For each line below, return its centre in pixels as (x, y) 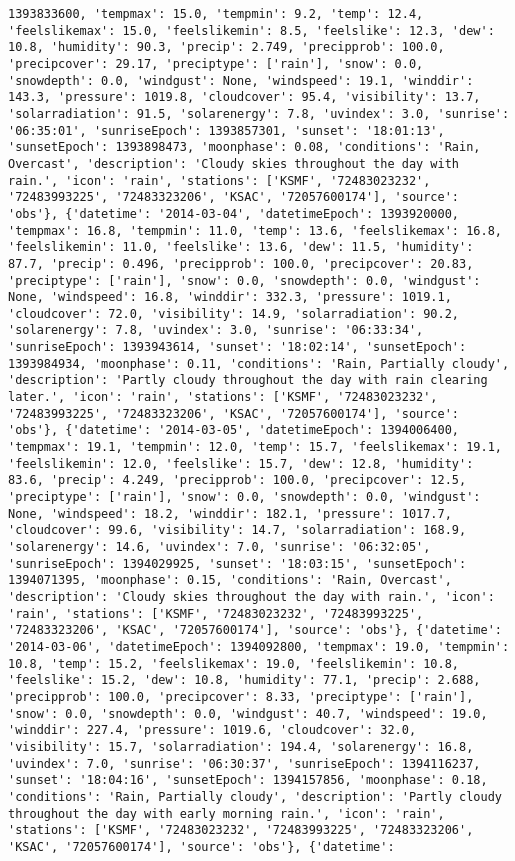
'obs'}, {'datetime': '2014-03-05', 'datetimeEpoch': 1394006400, (234, 430)
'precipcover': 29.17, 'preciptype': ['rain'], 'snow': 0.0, (216, 63)
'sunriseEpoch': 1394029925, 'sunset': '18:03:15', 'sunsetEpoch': (237, 563)
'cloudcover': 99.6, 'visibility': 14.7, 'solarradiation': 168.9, (237, 530)
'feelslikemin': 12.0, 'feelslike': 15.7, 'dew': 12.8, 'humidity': (241, 463)
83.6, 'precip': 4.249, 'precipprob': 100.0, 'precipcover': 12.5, (237, 480)
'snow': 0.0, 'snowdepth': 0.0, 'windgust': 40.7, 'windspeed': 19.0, (248, 713)
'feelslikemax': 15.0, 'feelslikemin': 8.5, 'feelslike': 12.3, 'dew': (251, 30)
